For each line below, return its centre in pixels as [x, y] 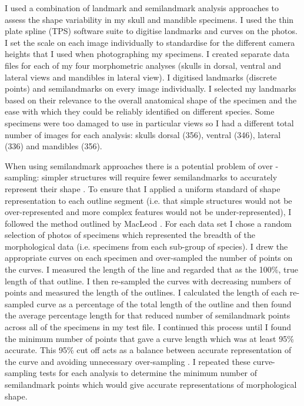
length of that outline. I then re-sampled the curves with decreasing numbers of [148, 281]
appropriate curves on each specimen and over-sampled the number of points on [149, 258]
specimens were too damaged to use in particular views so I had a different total [149, 123]
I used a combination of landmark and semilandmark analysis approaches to [142, 8]
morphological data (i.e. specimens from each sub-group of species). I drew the [146, 246]
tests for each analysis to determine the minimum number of [148, 373]
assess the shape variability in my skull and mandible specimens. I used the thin [149, 19]
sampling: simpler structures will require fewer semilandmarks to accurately [141, 177]
